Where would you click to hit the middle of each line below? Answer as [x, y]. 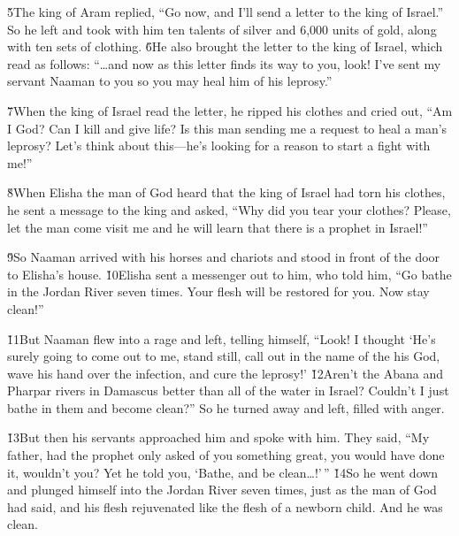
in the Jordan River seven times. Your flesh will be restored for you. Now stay [218, 291]
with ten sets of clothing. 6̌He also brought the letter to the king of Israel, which [225, 46]
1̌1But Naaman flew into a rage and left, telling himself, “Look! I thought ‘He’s [222, 338]
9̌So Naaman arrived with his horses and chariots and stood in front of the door [224, 257]
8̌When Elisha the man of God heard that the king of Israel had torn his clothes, [226, 192]
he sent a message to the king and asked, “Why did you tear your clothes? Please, [229, 209]
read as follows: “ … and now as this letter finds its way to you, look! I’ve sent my [224, 63]
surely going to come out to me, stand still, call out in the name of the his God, [224, 356]
